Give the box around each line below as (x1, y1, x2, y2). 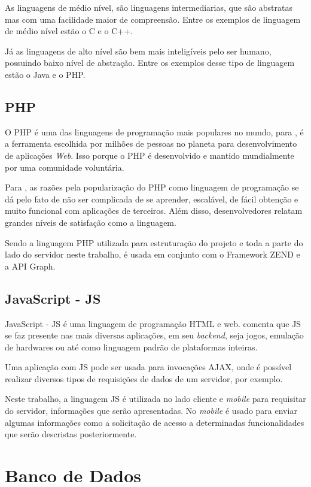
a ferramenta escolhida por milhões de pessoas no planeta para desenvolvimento (5, 137, 297, 150)
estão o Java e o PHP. (5, 68, 86, 80)
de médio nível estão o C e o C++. (5, 25, 133, 37)
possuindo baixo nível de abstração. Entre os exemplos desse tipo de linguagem (5, 56, 295, 69)
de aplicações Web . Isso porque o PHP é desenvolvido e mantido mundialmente (5, 149, 294, 161)
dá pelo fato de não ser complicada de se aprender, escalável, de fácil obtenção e (5, 192, 298, 205)
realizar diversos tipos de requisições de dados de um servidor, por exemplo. (5, 372, 283, 385)
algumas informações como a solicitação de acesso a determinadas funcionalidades (5, 416, 304, 428)
